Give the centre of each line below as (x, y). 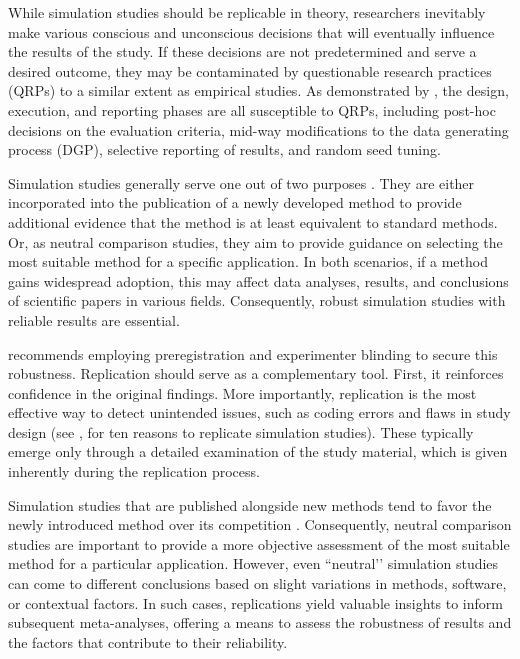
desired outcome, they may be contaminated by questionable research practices (250, 70)
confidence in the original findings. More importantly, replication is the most (242, 392)
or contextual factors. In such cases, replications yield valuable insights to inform (255, 602)
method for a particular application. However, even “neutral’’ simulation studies (253, 563)
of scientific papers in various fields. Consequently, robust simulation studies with (257, 300)
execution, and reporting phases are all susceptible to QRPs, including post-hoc (252, 109)
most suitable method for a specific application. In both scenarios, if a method (248, 261)
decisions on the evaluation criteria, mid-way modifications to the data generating (258, 129)
